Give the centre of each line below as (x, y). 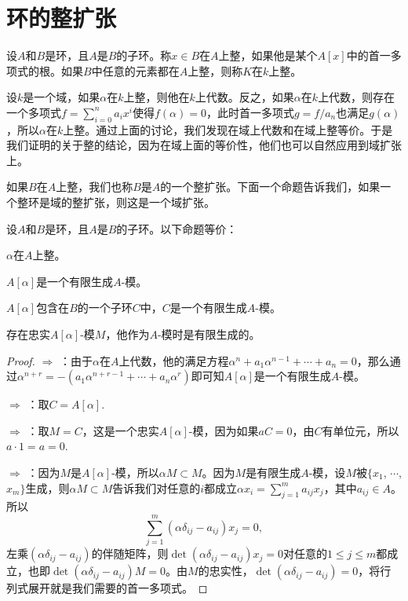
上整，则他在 (157, 97)
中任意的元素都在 (135, 70)
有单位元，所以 (361, 430)
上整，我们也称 (95, 187)
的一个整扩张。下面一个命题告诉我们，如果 (270, 187)
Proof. (21, 360)
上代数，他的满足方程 (174, 360)
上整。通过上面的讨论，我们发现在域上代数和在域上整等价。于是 (228, 129)
